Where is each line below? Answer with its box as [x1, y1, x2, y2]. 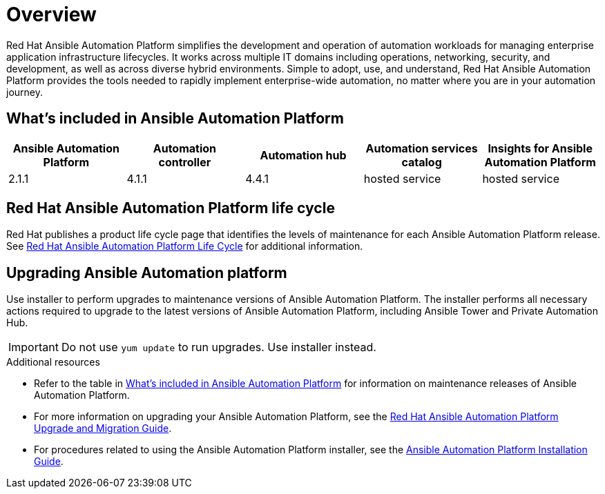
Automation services [365, 141, 478, 155]
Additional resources [6, 356, 100, 368]
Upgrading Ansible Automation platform [6, 264, 287, 281]
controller [158, 155, 211, 169]
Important [8, 340, 59, 355]
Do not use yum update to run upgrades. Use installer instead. [61, 340, 376, 355]
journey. [6, 86, 43, 98]
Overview [6, 3, 97, 26]
